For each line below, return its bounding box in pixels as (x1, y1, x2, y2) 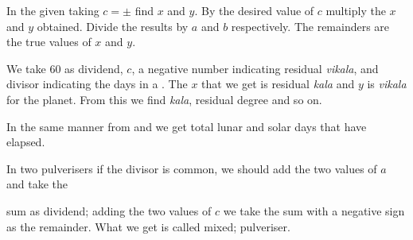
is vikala (367, 75, 407, 92)
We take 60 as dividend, (6, 60, 123, 76)
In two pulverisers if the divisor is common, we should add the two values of (6, 160, 377, 176)
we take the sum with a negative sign (223, 202, 405, 219)
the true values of (6, 33, 92, 50)
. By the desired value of (194, 2, 314, 18)
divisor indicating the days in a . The (6, 75, 188, 92)
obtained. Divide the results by (37, 17, 189, 34)
